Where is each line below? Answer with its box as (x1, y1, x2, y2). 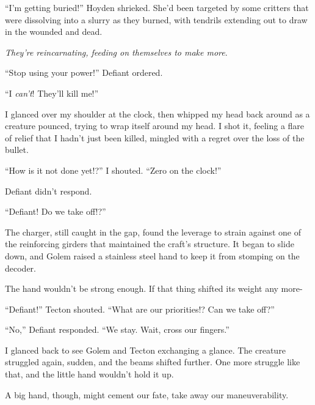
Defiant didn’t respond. (5, 184, 92, 197)
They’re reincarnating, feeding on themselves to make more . (5, 45, 228, 58)
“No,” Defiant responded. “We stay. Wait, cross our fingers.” (5, 323, 230, 336)
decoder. (5, 261, 36, 274)
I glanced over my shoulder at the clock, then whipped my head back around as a (5, 107, 310, 120)
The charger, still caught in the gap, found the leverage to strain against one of (5, 225, 301, 238)
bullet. (5, 143, 29, 156)
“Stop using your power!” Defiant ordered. (5, 66, 163, 79)
